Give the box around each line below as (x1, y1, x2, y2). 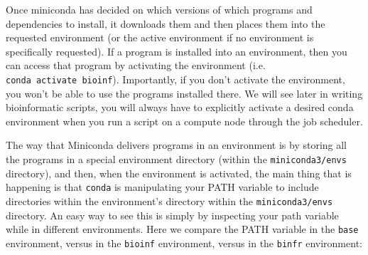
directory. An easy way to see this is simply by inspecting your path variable (6, 207, 339, 222)
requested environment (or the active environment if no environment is (6, 30, 314, 45)
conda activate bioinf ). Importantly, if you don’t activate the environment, (6, 71, 345, 86)
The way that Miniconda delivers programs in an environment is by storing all (6, 137, 347, 152)
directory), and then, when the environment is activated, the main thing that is (6, 165, 352, 180)
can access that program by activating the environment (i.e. (6, 58, 266, 73)
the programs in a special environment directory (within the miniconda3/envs (6, 152, 347, 166)
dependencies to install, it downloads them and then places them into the (6, 16, 325, 31)
